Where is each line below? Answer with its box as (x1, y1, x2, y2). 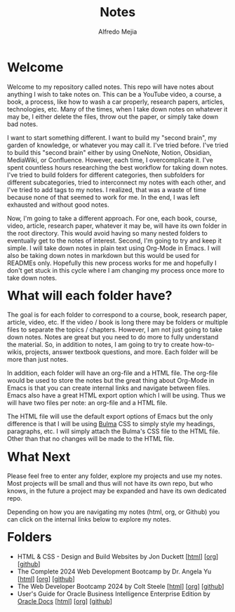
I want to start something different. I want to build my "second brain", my (7, 133, 217, 142)
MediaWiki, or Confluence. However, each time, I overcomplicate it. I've (7, 156, 213, 164)
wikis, (7, 348, 24, 356)
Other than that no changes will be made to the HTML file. (7, 435, 175, 443)
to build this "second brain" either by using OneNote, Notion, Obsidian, (7, 148, 212, 156)
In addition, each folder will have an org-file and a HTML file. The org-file (7, 369, 218, 377)
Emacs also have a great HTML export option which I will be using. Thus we (7, 391, 226, 400)
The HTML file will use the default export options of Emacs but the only (7, 412, 213, 421)
